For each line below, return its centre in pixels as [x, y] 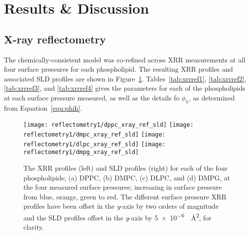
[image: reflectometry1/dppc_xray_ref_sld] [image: [109, 125]
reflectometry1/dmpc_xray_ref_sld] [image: [95, 135]
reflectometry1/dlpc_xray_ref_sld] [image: [95, 144]
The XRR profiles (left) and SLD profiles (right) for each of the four [126, 167]
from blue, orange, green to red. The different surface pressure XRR [125, 196]
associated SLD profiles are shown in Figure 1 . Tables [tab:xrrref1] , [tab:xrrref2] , [125, 78]
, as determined [212, 97]
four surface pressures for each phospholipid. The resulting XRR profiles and [119, 69]
